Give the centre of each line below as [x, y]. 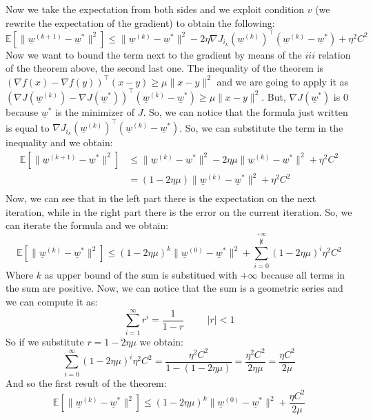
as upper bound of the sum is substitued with [141, 274]
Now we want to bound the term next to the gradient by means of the [154, 54]
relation [334, 54]
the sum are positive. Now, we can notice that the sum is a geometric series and [174, 288]
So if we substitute [45, 341]
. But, [274, 96]
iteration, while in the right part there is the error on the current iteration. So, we [179, 211]
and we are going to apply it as [283, 81]
